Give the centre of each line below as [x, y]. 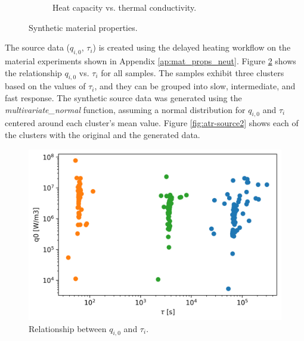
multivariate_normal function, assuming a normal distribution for [125, 109]
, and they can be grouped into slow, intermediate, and [195, 86]
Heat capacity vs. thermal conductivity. [125, 7]
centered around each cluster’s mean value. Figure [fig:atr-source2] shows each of [152, 123]
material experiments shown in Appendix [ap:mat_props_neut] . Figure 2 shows [151, 60]
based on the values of [45, 86]
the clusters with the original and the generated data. [103, 134]
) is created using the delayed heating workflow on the [192, 47]
